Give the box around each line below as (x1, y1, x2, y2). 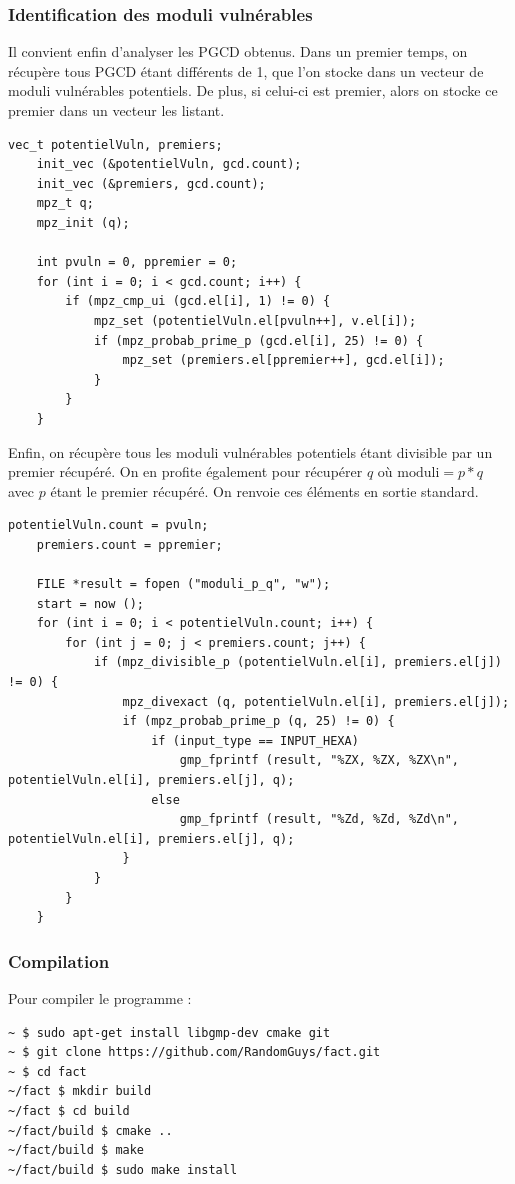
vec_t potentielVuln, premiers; (8, 137, 223, 152)
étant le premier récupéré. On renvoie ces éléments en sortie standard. (50, 480, 479, 501)
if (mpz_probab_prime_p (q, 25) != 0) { (122, 714, 395, 729)
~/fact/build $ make (8, 1143, 145, 1158)
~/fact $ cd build (8, 1103, 130, 1118)
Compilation (8, 948, 110, 973)
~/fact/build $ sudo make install (8, 1162, 238, 1177)
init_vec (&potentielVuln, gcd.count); (36, 157, 302, 172)
